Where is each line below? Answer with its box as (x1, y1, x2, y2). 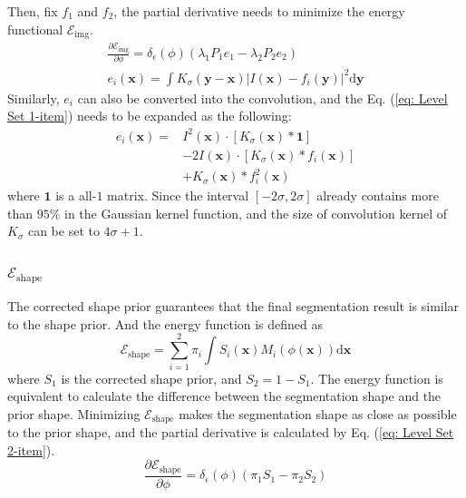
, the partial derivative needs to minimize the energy (113, 2, 405, 20)
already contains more (316, 186, 439, 205)
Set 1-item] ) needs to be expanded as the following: (7, 106, 292, 125)
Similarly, (7, 88, 60, 107)
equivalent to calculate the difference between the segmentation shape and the (7, 386, 442, 405)
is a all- (55, 186, 97, 205)
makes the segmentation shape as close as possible (179, 404, 457, 423)
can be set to (27, 221, 100, 240)
